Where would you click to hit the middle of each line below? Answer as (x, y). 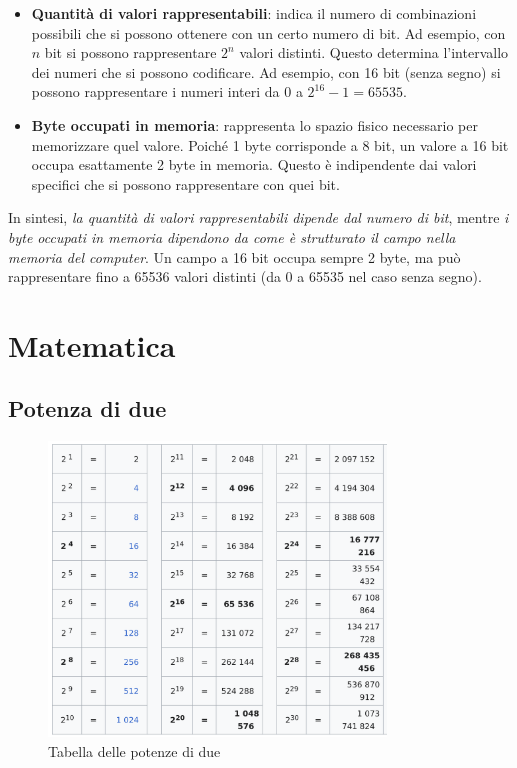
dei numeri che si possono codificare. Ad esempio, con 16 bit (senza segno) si (266, 71)
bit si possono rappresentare (130, 52)
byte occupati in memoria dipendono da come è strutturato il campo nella (232, 236)
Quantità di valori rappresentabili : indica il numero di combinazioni (254, 13)
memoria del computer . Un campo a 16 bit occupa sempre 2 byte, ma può (234, 256)
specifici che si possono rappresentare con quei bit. (185, 183)
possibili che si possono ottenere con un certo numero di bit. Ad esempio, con (268, 32)
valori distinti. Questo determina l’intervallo (374, 52)
